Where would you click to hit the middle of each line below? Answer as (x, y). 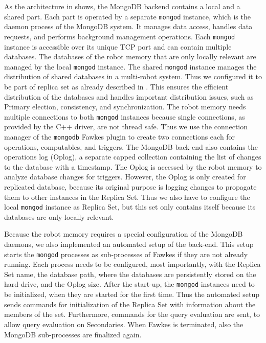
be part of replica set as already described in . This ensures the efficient (116, 86)
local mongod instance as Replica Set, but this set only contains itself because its (130, 207)
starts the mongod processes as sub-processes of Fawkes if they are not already (126, 254)
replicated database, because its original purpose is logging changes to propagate (130, 187)
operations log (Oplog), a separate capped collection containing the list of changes (133, 157)
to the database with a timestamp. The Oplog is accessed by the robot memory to (133, 166)
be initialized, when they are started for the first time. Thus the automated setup (132, 294)
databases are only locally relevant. (59, 216)
